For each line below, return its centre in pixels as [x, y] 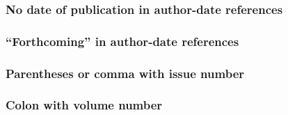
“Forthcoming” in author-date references [122, 41]
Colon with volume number [84, 105]
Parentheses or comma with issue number [125, 73]
